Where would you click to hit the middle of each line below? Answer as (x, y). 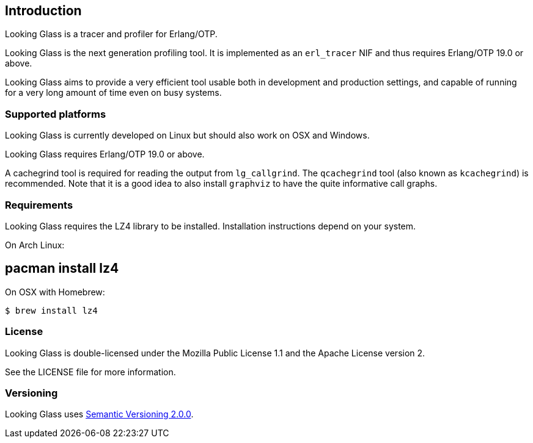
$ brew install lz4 (51, 310)
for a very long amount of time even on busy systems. (113, 93)
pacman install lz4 (62, 268)
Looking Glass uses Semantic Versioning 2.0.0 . (99, 414)
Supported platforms (56, 114)
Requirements (39, 205)
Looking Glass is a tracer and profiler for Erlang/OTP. (111, 34)
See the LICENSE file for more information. (90, 372)
